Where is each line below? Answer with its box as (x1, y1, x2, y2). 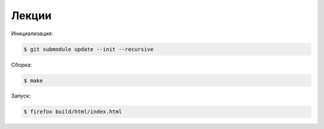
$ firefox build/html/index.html (23, 108, 122, 115)
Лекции (11, 9, 52, 22)
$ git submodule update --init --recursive (23, 45, 154, 53)
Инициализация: (11, 30, 53, 37)
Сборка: (11, 61, 32, 68)
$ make (23, 77, 43, 84)
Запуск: (11, 93, 31, 100)
